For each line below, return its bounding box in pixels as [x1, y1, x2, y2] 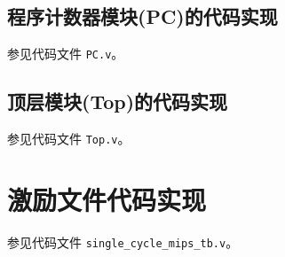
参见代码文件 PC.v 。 [7, 44, 124, 63]
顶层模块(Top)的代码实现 [7, 88, 228, 115]
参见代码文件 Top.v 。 [7, 129, 131, 148]
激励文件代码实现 [7, 181, 207, 217]
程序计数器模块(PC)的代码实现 [7, 3, 278, 30]
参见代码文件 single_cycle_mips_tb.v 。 [7, 232, 239, 251]
